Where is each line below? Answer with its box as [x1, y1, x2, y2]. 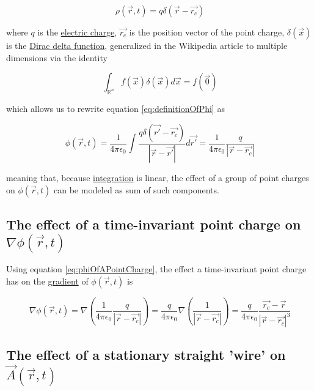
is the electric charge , [37, 26, 117, 38]
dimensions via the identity [6, 51, 108, 64]
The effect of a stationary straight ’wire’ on [6, 344, 286, 363]
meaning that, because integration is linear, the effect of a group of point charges [6, 171, 309, 184]
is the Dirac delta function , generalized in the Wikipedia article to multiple [6, 39, 288, 51]
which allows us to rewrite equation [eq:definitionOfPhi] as [6, 102, 225, 114]
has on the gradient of [6, 274, 89, 287]
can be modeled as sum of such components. [54, 184, 219, 196]
